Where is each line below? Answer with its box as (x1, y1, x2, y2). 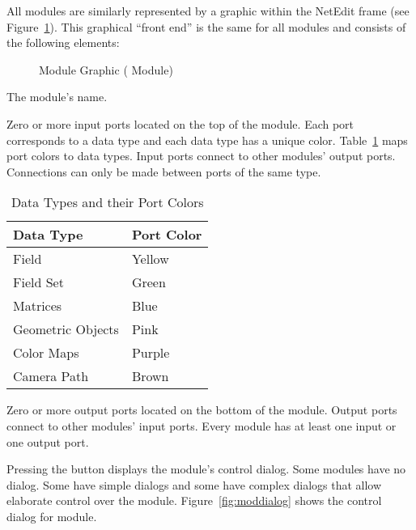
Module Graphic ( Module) (39, 61, 173, 78)
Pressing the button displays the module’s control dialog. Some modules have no (6, 460, 406, 477)
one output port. (6, 433, 89, 450)
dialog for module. (6, 507, 97, 524)
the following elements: (6, 34, 120, 51)
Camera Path (13, 367, 89, 386)
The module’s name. (6, 88, 108, 105)
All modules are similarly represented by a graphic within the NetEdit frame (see (6, 2, 410, 19)
